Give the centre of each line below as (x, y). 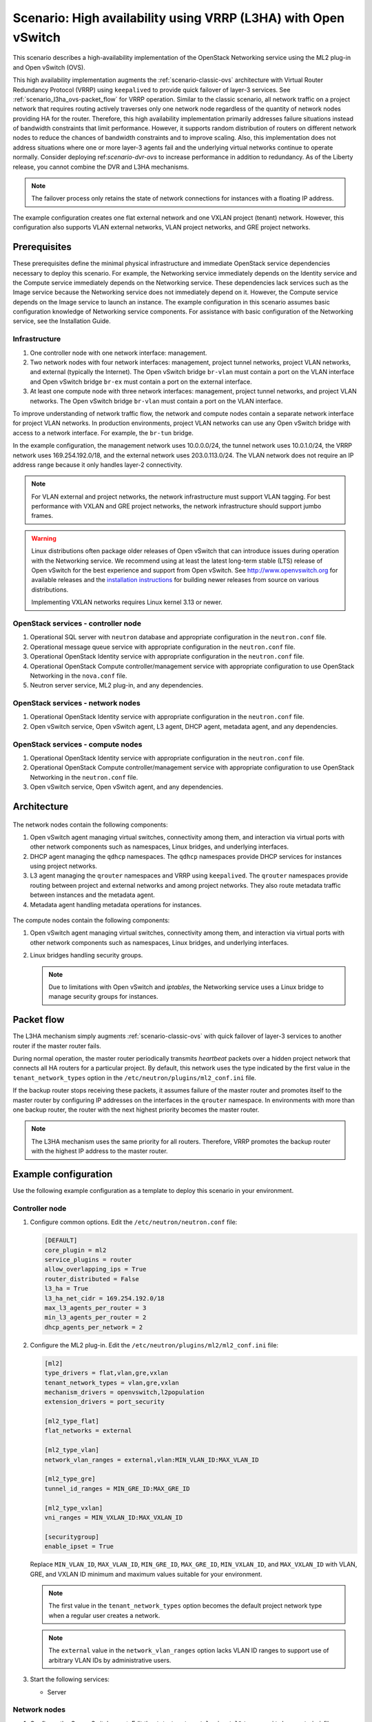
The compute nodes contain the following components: (91, 920)
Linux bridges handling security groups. (86, 955)
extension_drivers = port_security (104, 1402)
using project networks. (64, 866)
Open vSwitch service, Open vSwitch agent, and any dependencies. (126, 787)
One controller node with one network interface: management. (118, 353)
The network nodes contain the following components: (90, 824)
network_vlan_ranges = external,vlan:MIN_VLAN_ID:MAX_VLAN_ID (152, 1460)
